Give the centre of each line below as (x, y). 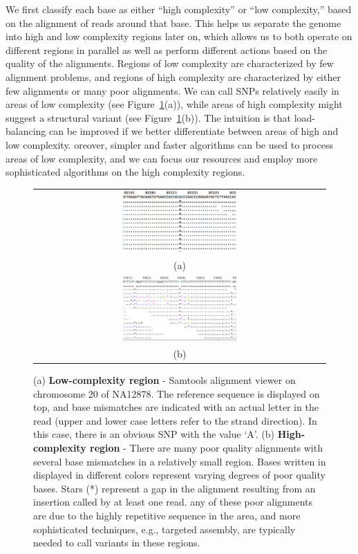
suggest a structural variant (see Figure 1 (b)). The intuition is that (148, 117)
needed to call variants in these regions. (117, 543)
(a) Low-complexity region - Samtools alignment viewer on (164, 380)
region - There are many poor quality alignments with (206, 448)
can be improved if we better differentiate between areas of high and (194, 131)
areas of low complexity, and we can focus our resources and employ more (162, 158)
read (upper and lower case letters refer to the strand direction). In (175, 420)
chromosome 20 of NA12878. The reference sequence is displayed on (177, 393)
